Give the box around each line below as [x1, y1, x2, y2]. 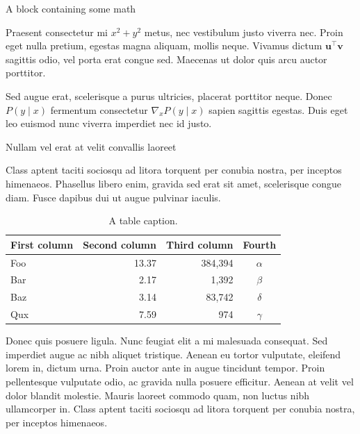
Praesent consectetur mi [6, 24, 108, 39]
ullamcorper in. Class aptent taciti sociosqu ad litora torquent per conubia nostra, [6, 401, 355, 416]
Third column [165, 237, 234, 251]
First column [10, 237, 74, 251]
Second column [83, 237, 156, 251]
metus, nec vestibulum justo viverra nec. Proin [144, 24, 343, 39]
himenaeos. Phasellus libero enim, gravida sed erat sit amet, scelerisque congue [6, 176, 342, 190]
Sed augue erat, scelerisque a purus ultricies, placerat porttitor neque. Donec [6, 88, 332, 103]
